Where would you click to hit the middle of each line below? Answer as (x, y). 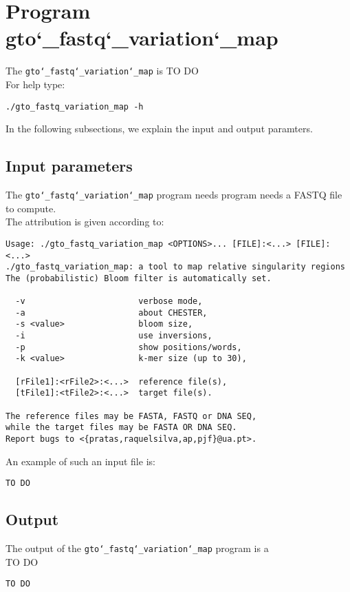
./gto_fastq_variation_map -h (75, 106)
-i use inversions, (114, 336)
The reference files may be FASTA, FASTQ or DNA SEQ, (131, 416)
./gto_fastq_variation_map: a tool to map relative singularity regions (175, 267)
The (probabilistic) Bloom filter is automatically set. (139, 278)
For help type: (35, 84)
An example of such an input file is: (80, 461)
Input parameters (69, 166)
